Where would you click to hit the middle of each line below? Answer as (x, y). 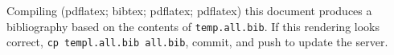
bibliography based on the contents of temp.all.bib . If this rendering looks (193, 26)
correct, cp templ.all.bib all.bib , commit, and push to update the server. (197, 42)
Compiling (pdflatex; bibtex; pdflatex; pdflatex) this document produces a (189, 10)
